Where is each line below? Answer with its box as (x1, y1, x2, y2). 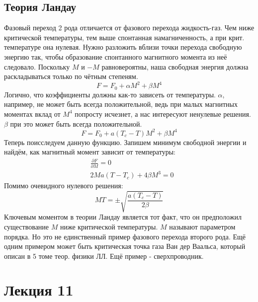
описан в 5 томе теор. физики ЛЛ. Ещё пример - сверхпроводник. (4, 250, 204, 261)
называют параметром (169, 221, 236, 231)
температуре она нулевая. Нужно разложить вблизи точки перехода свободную (4, 42, 242, 52)
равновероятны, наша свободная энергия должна (101, 61, 249, 72)
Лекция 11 (4, 280, 74, 300)
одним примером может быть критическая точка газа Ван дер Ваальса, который (4, 241, 246, 251)
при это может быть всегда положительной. (10, 118, 142, 129)
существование (4, 221, 49, 231)
